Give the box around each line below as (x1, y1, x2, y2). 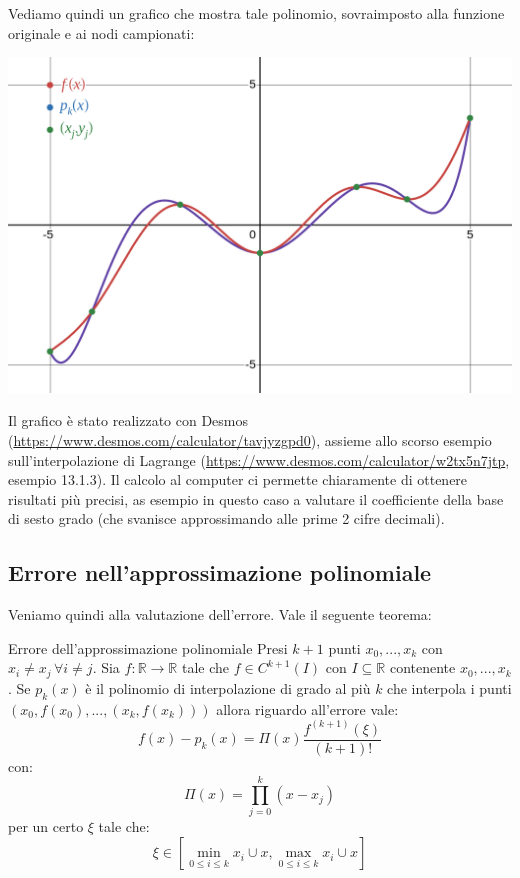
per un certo (8, 816, 84, 837)
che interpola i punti (387, 677, 512, 698)
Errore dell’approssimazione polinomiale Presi (8, 637, 288, 658)
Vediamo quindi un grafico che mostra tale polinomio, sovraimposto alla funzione (8, 3, 505, 23)
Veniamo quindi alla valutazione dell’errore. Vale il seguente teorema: (8, 604, 432, 625)
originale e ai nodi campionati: (8, 22, 195, 43)
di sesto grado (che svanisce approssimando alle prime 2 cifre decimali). (8, 508, 445, 529)
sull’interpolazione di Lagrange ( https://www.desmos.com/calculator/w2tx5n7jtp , (8, 449, 510, 470)
